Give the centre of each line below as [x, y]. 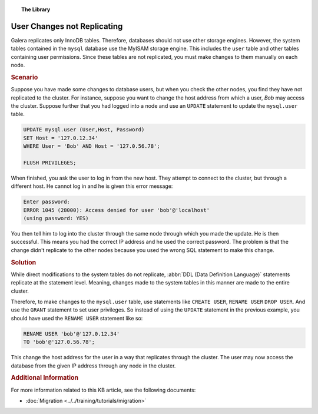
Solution [24, 262]
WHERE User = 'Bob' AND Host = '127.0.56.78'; [92, 146]
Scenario [24, 77]
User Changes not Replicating [67, 26]
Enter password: [47, 202]
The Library [36, 9]
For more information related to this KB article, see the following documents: [103, 390]
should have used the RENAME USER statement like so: [77, 318]
